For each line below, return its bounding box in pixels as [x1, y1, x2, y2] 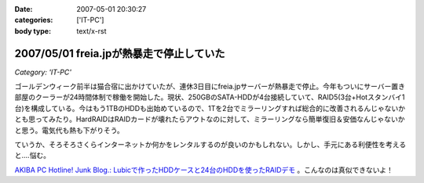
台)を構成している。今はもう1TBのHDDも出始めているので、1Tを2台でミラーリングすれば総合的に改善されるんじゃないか [14, 103, 406, 113]
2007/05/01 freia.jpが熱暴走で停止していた [14, 47, 225, 60]
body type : [14, 26, 51, 35]
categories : [14, 16, 53, 25]
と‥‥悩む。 [14, 151, 51, 160]
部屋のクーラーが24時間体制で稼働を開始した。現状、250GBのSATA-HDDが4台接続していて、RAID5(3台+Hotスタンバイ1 [14, 92, 405, 102]
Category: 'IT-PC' [14, 67, 72, 77]
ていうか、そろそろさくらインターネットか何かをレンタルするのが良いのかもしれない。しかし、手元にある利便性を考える [14, 140, 407, 149]
